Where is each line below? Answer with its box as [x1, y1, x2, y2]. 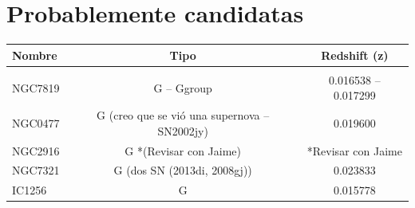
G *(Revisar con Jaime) [125, 142, 241, 159]
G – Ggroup [153, 79, 212, 96]
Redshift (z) [321, 46, 389, 63]
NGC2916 [12, 142, 60, 159]
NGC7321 [12, 162, 60, 179]
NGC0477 [12, 114, 60, 131]
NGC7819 [12, 79, 60, 96]
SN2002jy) [157, 122, 208, 139]
